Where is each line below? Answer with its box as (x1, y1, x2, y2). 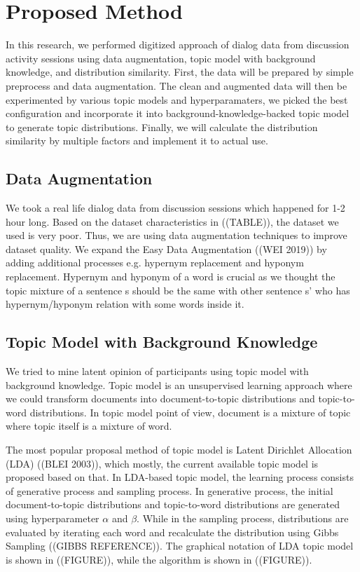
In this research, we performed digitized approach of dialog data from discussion (6, 37, 349, 52)
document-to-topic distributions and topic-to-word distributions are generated (6, 497, 340, 512)
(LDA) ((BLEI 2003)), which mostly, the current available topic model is (6, 456, 319, 470)
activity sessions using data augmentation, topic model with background (6, 50, 316, 65)
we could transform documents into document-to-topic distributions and (6, 391, 315, 406)
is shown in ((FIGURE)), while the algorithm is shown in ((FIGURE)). (6, 552, 312, 566)
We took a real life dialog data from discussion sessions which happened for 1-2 (6, 200, 345, 215)
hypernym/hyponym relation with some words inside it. (6, 297, 244, 311)
